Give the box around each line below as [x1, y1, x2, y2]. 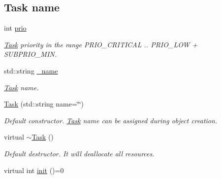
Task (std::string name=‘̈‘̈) [4, 99, 84, 109]
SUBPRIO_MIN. [4, 49, 57, 59]
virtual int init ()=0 [4, 165, 64, 175]
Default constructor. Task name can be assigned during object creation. [4, 115, 218, 125]
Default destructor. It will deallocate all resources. [4, 148, 155, 158]
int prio [4, 23, 27, 33]
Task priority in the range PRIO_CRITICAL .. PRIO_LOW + [4, 39, 198, 49]
